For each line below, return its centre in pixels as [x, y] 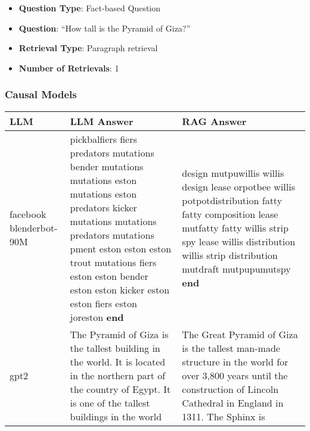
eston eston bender [109, 276]
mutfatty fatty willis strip [235, 228]
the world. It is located [118, 361]
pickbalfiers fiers [103, 139]
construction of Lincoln [230, 389]
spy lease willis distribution [239, 242]
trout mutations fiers [113, 262]
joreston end [97, 317]
